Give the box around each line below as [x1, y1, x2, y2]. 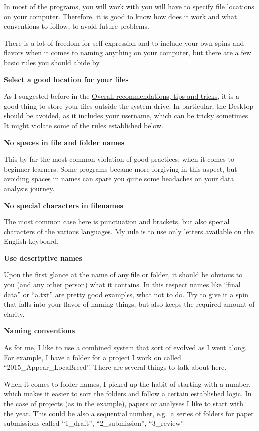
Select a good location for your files [4, 74, 129, 84]
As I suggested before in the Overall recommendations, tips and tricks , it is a [4, 91, 240, 101]
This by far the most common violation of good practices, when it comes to [4, 154, 234, 164]
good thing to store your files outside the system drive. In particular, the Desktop [4, 100, 254, 111]
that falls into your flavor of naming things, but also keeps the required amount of [4, 299, 255, 309]
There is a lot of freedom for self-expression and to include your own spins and [4, 37, 244, 48]
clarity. [4, 308, 25, 319]
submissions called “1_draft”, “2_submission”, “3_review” [4, 418, 184, 428]
